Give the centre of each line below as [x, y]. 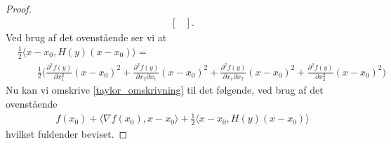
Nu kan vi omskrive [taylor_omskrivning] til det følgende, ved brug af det [165, 90]
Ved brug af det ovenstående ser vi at [86, 37]
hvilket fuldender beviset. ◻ [67, 134]
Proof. [19, 8]
